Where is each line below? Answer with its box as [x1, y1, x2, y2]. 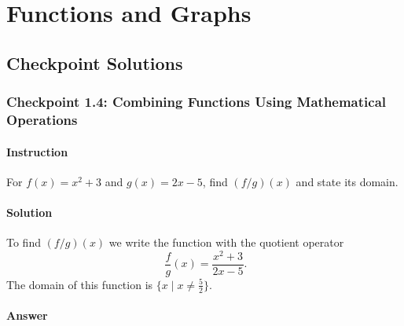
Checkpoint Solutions [6, 50, 183, 75]
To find [6, 234, 41, 251]
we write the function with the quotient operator [108, 234, 344, 251]
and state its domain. [296, 173, 398, 189]
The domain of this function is [6, 276, 153, 292]
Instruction [6, 143, 68, 159]
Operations [6, 110, 78, 129]
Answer [6, 307, 48, 324]
